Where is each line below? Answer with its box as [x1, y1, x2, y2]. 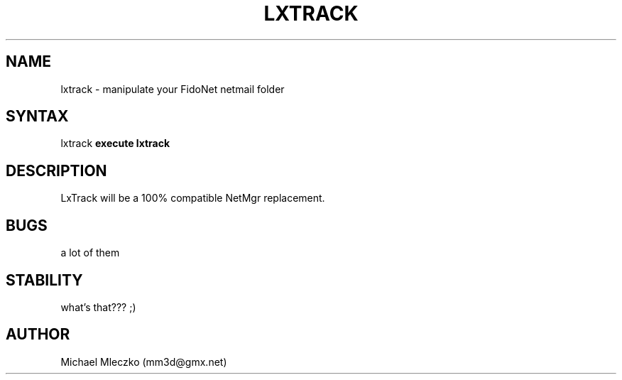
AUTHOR [6, 325, 70, 344]
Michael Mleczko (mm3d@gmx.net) [60, 355, 227, 368]
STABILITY [6, 271, 83, 289]
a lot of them [60, 246, 120, 259]
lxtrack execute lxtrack [60, 137, 170, 150]
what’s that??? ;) [60, 300, 136, 313]
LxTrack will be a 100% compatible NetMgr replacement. [60, 192, 325, 205]
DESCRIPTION [6, 161, 107, 180]
